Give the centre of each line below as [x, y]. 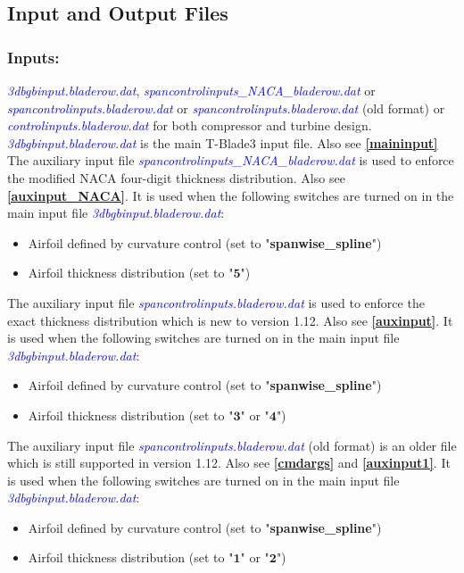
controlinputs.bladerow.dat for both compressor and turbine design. [190, 125]
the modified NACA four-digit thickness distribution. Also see [176, 177]
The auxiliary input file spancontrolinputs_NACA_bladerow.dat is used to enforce [231, 160]
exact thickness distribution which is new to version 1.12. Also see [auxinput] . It [230, 320]
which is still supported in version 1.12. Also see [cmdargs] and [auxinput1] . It [229, 463]
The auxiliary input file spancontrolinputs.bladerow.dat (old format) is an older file [232, 445]
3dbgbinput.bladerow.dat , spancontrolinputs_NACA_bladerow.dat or [191, 90]
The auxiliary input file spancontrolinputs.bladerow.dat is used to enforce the [216, 302]
